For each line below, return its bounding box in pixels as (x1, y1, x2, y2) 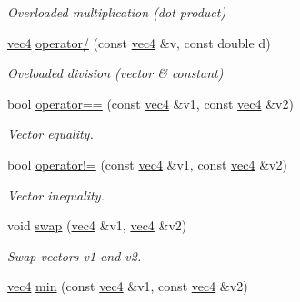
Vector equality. (7, 124, 94, 143)
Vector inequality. (7, 185, 105, 204)
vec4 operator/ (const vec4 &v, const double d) (7, 33, 271, 52)
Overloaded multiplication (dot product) (7, 3, 226, 21)
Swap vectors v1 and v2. (7, 246, 142, 265)
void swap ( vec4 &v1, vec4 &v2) (7, 216, 187, 235)
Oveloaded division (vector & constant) (7, 63, 224, 83)
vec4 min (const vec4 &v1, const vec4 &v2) (7, 277, 248, 296)
